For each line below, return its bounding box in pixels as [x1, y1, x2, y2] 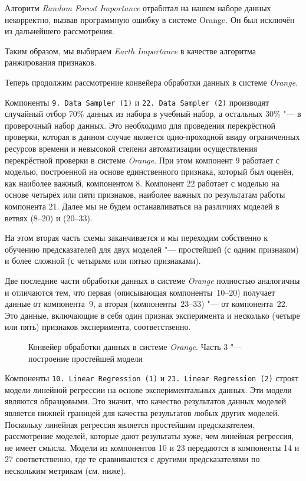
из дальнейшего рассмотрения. [5, 25, 114, 37]
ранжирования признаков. [5, 56, 97, 68]
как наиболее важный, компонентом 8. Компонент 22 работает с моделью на [5, 176, 279, 189]
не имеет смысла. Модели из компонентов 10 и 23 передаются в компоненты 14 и [5, 441, 300, 453]
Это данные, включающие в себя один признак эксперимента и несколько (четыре [5, 309, 300, 321]
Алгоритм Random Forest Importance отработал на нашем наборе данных [5, 2, 271, 14]
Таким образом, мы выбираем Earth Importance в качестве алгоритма [5, 44, 256, 57]
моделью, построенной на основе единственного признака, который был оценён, [5, 165, 294, 178]
